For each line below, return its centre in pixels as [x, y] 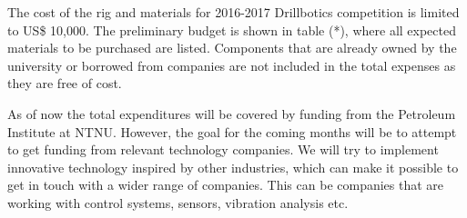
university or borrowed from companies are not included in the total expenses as [232, 65]
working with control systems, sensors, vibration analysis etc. [178, 202]
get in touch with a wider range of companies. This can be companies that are [226, 185]
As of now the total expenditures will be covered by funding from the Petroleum [232, 113]
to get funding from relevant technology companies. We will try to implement [223, 149]
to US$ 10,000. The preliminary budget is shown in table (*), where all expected [232, 30]
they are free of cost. [65, 83]
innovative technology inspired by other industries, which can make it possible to [233, 167]
